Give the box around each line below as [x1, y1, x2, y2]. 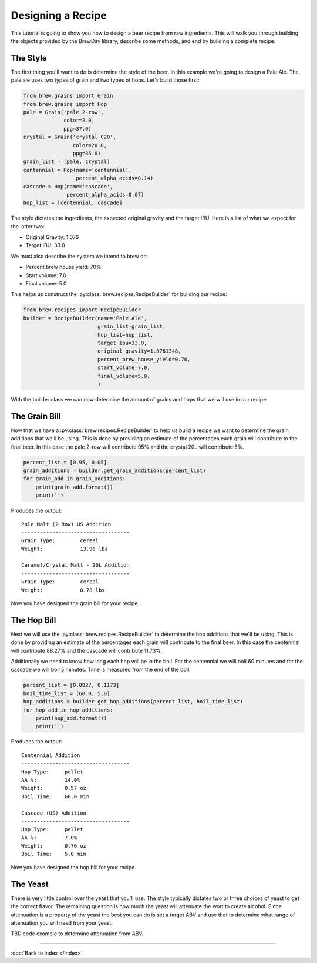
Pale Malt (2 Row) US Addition [21, 521, 112, 527]
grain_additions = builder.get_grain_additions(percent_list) [23, 467, 206, 474]
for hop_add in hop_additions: [23, 706, 114, 713]
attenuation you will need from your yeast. [11, 919, 113, 927]
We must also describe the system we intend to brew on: [11, 253, 149, 260]
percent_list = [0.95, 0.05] [23, 459, 107, 466]
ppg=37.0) [63, 125, 92, 132]
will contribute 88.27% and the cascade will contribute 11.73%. [11, 647, 163, 654]
